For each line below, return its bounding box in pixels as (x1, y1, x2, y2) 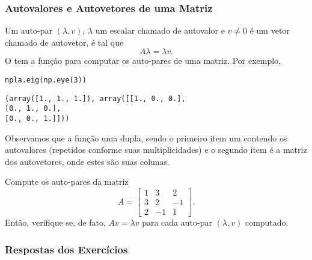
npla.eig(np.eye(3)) (5, 76, 87, 84)
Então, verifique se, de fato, (5, 216, 106, 229)
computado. (245, 216, 289, 229)
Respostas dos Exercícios (5, 241, 128, 256)
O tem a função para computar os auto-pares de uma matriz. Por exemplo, (5, 54, 281, 67)
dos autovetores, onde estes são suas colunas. (5, 155, 170, 167)
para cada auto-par (142, 216, 212, 229)
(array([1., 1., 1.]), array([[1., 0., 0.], (5, 94, 186, 103)
